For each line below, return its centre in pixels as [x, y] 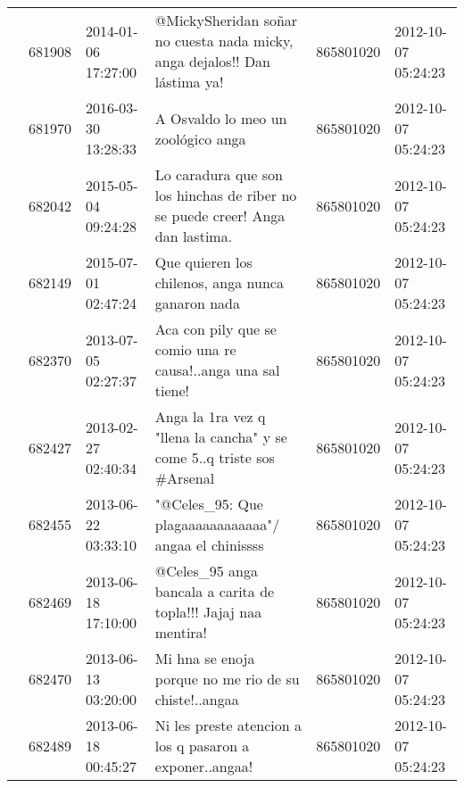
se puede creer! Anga [220, 216]
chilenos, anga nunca [219, 282]
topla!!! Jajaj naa [208, 612]
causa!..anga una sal [217, 370]
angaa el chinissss [209, 545]
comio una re [195, 349]
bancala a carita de [215, 591]
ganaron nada [197, 303]
